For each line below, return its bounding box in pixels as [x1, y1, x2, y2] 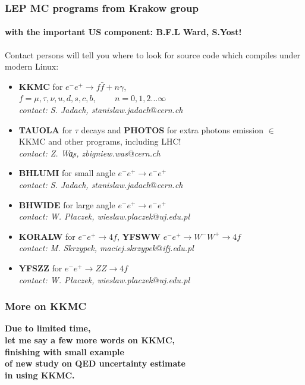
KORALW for [18, 230, 76, 242]
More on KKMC [5, 299, 86, 314]
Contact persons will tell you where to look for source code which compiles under [5, 48, 301, 61]
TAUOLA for [18, 123, 73, 136]
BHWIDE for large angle [18, 198, 115, 211]
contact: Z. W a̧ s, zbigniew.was [18, 146, 128, 159]
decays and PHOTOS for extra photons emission [81, 123, 263, 136]
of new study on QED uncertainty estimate [5, 357, 185, 370]
